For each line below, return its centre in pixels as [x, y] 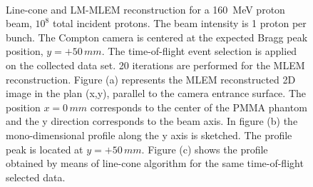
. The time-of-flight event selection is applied [199, 51]
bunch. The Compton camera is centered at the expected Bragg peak [157, 37]
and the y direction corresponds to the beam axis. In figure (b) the [152, 121]
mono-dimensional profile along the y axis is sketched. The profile [149, 135]
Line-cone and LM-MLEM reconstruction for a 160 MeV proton [145, 9]
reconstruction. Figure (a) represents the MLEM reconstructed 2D [151, 79]
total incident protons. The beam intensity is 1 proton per [179, 23]
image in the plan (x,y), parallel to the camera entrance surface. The [156, 93]
